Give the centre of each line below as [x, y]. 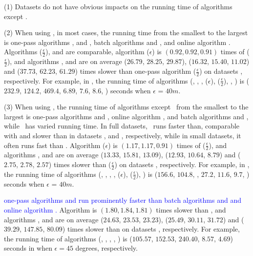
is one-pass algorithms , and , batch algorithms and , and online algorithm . [117, 42]
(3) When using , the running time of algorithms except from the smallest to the [126, 107]
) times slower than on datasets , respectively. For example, [151, 229]
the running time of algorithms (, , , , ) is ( [68, 238]
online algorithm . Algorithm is [51, 209]
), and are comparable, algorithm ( [97, 52]
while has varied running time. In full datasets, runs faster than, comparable [122, 126]
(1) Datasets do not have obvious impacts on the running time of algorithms [118, 6]
